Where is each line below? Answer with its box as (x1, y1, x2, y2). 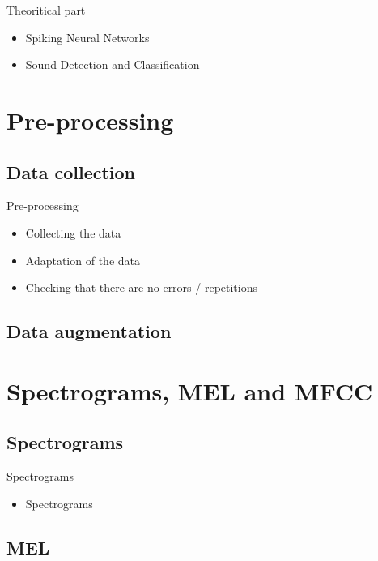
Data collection (6, 159, 136, 184)
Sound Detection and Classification (25, 56, 200, 73)
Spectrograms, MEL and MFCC (6, 374, 373, 407)
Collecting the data (25, 224, 121, 241)
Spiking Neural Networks (25, 28, 150, 45)
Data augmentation (6, 319, 172, 344)
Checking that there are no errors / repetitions (25, 279, 258, 296)
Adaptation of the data (25, 251, 140, 268)
